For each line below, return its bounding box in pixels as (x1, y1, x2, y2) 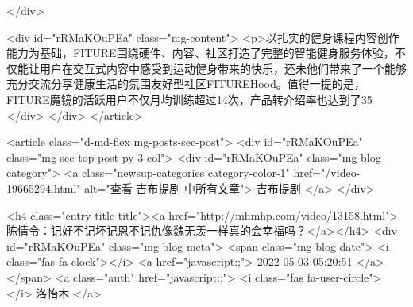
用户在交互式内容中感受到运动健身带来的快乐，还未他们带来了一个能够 (39, 59, 407, 76)
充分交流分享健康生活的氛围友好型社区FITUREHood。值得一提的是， (6, 75, 365, 92)
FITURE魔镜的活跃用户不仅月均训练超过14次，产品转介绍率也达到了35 (6, 90, 372, 107)
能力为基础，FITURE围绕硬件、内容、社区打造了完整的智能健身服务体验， (6, 44, 395, 61)
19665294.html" (6, 179, 81, 196)
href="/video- (293, 164, 361, 181)
